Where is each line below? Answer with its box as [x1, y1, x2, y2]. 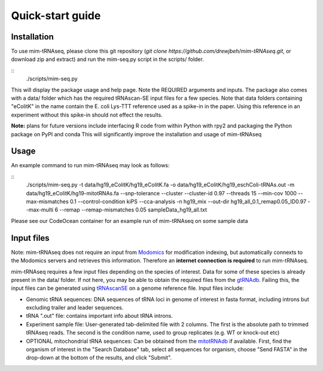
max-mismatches [26, 198, 69, 206]
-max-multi [26, 206, 54, 213]
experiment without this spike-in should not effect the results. [11, 111, 163, 118]
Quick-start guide [11, 9, 101, 22]
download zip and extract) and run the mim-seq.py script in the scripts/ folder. [11, 56, 205, 63]
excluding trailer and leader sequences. [26, 304, 124, 311]
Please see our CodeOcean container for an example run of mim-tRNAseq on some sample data [11, 217, 248, 224]
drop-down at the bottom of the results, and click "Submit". [26, 354, 172, 361]
